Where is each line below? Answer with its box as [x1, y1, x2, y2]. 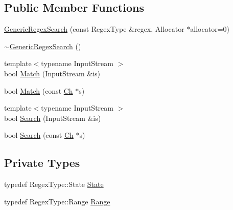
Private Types [4, 155, 80, 171]
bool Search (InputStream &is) [4, 112, 101, 123]
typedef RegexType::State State [4, 179, 104, 190]
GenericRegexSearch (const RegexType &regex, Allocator [4, 24, 184, 34]
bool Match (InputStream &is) [4, 68, 100, 78]
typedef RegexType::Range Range [4, 196, 110, 206]
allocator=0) [190, 24, 229, 34]
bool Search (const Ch [4, 130, 74, 140]
